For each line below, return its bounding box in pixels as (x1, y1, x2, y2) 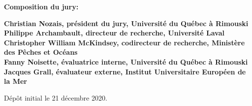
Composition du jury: (4, 1, 79, 11)
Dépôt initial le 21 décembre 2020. (4, 92, 107, 103)
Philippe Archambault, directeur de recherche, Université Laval (4, 28, 224, 38)
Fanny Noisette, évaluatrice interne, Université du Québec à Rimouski (4, 56, 248, 67)
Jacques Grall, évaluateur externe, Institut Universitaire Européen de (4, 66, 246, 76)
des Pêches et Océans (4, 47, 78, 57)
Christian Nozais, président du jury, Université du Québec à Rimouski (4, 18, 249, 28)
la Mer (4, 76, 27, 86)
